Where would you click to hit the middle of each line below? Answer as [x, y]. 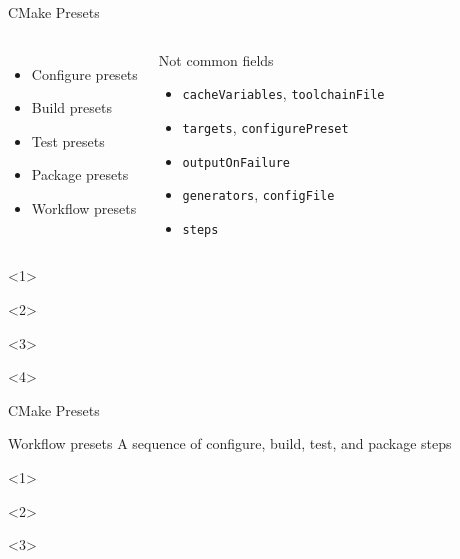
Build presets [71, 107]
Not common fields [216, 59]
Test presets [68, 140]
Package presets [80, 174]
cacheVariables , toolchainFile [283, 93]
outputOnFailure [236, 162]
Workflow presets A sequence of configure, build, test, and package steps [230, 443]
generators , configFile [258, 194]
